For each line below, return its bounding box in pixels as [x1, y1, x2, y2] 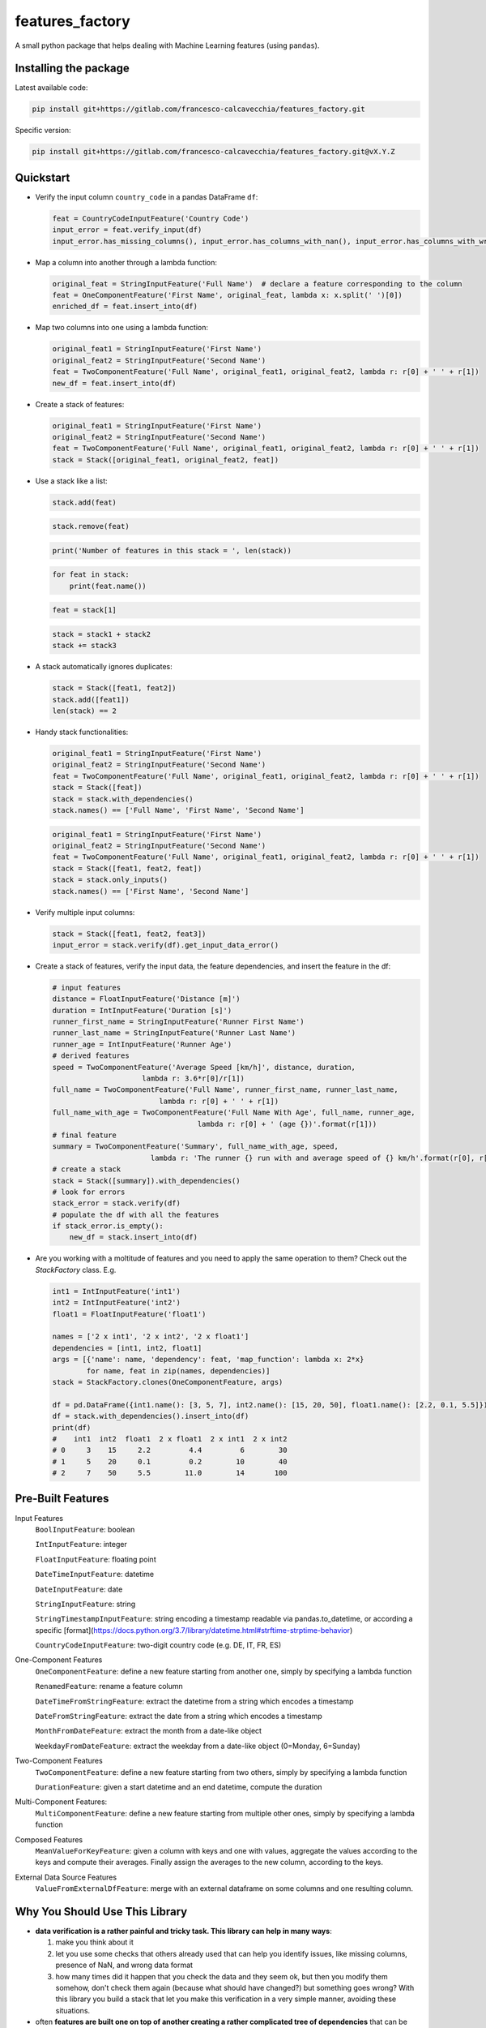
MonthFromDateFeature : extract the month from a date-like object [35, 1726, 262, 1736]
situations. [55, 2005, 91, 2015]
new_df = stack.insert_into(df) [69, 1233, 198, 1242]
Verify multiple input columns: [35, 907, 135, 917]
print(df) [52, 1423, 92, 1432]
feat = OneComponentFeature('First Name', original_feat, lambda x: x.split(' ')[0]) [52, 290, 403, 300]
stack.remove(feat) [52, 522, 130, 531]
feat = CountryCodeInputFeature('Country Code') [52, 213, 249, 223]
